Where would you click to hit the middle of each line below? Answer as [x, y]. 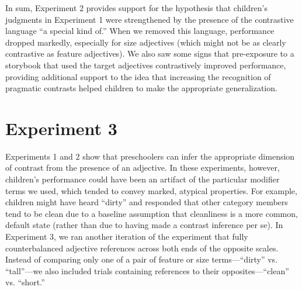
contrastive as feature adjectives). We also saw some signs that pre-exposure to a [150, 53]
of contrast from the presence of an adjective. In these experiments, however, [143, 168]
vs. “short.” [25, 282]
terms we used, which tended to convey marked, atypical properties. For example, [151, 190]
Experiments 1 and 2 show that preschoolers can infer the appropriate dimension [150, 156]
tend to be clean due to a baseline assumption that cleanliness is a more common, [152, 213]
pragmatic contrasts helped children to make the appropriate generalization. [141, 88]
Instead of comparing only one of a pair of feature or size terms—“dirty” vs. [142, 259]
